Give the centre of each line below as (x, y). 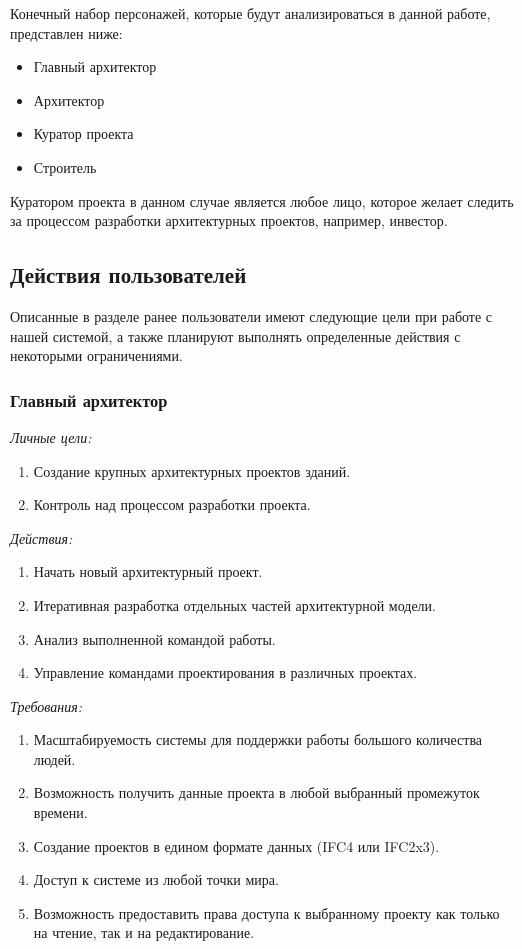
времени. (60, 812)
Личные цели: (51, 436)
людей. (54, 758)
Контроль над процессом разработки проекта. (172, 504)
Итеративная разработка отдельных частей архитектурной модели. (234, 604)
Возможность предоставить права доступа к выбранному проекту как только (266, 912)
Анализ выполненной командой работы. (154, 638)
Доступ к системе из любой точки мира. (156, 879)
